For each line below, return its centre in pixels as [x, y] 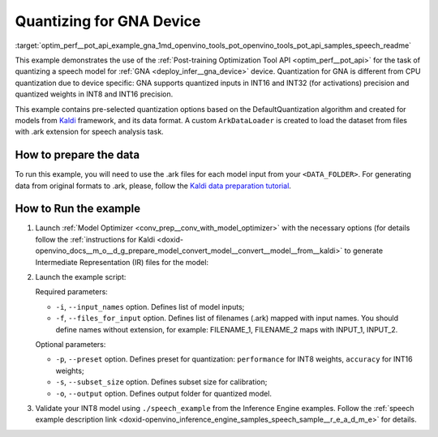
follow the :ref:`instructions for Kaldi [95, 239]
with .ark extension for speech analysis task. [89, 132]
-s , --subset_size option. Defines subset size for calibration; [161, 382]
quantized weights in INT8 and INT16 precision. [94, 94]
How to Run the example [78, 209]
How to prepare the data [77, 155]
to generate [364, 251]
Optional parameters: [71, 344]
